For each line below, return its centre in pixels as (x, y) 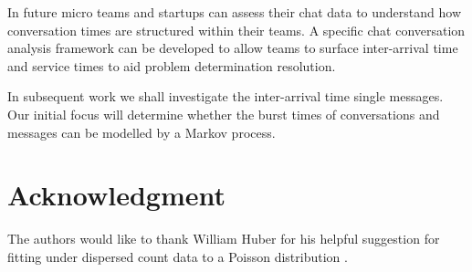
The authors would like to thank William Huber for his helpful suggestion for (224, 239)
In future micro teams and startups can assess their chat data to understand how (235, 12)
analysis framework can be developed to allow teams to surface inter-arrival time (233, 48)
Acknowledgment (116, 195)
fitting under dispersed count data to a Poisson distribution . (178, 256)
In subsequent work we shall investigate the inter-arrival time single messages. (226, 96)
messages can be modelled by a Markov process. (142, 132)
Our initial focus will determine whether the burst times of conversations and (224, 114)
